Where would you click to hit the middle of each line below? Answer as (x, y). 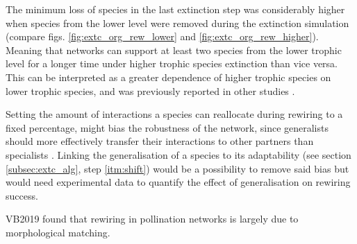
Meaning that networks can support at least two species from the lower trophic (174, 50)
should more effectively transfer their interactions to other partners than (160, 141)
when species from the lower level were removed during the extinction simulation (177, 23)
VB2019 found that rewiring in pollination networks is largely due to (152, 219)
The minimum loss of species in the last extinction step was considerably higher (175, 9)
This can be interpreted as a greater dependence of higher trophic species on (168, 77)
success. (22, 195)
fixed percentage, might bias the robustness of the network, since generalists (167, 127)
